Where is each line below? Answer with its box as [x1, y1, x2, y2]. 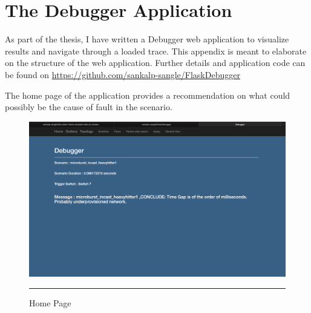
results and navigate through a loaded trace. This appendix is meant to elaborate [5, 44, 307, 57]
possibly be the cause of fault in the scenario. [5, 100, 172, 113]
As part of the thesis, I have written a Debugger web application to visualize [5, 33, 289, 45]
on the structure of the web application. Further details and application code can [5, 56, 306, 69]
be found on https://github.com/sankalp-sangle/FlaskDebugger [5, 68, 240, 81]
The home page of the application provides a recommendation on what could [5, 88, 290, 101]
